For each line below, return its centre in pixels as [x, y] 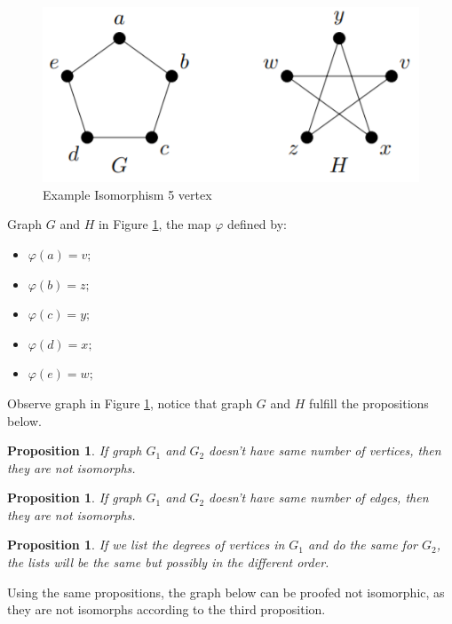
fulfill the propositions [369, 403]
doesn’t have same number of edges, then [319, 498]
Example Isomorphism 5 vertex [127, 194]
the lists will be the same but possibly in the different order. [168, 562]
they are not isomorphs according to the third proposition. [167, 609]
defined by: [257, 224]
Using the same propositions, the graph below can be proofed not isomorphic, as [226, 592]
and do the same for [363, 545]
